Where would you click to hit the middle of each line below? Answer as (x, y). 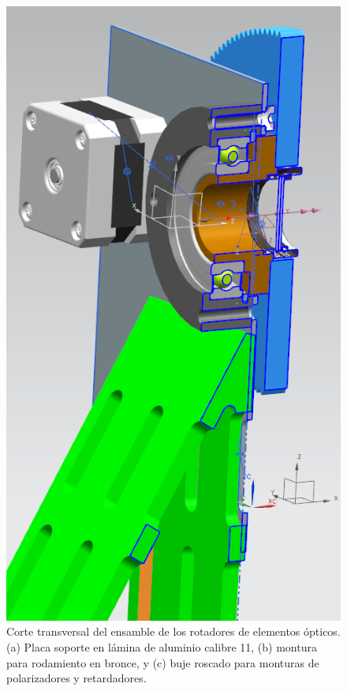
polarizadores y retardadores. (76, 678)
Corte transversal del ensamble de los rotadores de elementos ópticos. (173, 631)
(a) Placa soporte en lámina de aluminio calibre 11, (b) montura (162, 646)
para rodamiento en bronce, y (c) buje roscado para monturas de (163, 662)
